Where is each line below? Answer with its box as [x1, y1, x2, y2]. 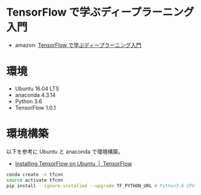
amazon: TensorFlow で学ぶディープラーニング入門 [14, 41, 141, 49]
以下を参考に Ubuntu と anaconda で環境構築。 [6, 148, 124, 155]
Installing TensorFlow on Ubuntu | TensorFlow [14, 160, 132, 167]
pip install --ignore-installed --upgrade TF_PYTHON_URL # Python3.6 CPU [6, 182, 196, 189]
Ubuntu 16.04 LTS [14, 85, 60, 92]
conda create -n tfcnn [6, 172, 63, 178]
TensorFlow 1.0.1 [14, 104, 56, 111]
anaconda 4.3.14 [14, 91, 56, 98]
